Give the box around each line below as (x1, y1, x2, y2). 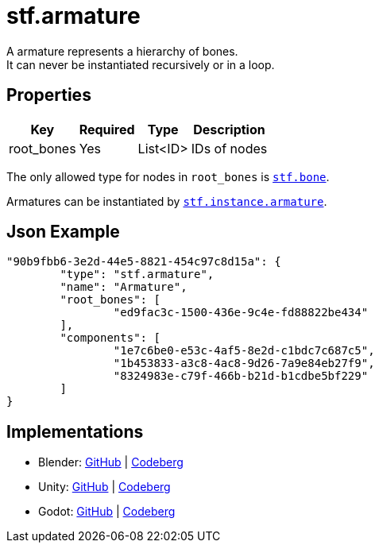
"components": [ (60, 331, 160, 345)
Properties (6, 85, 91, 106)
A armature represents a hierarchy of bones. (6, 44, 238, 58)
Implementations (6, 421, 144, 442)
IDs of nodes (191, 140, 268, 157)
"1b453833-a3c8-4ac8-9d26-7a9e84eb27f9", (113, 357, 375, 370)
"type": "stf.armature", (60, 268, 215, 281)
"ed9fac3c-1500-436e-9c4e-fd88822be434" (113, 306, 369, 319)
